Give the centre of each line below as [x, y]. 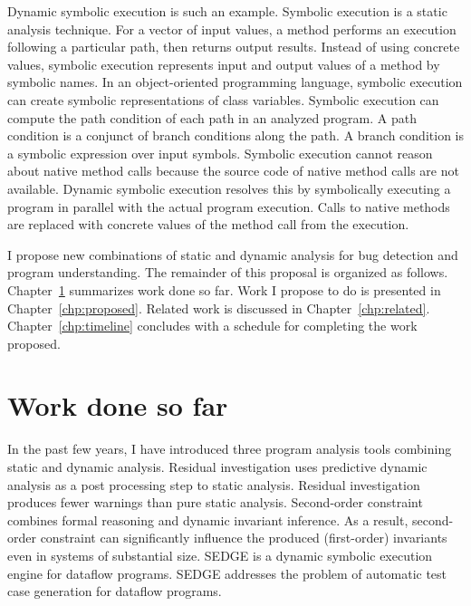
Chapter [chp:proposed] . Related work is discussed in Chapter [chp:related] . [219, 308]
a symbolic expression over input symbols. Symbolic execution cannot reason [220, 153]
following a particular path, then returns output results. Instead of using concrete [234, 47]
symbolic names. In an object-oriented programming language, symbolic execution [235, 82]
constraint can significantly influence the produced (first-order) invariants [244, 538]
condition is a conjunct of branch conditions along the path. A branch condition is [235, 135]
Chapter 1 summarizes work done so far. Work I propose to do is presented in [224, 289]
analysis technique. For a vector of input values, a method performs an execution [232, 29]
